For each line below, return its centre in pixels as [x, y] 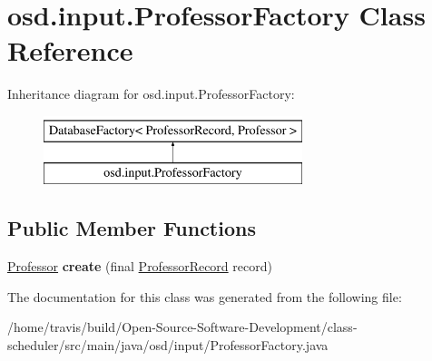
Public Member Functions [132, 228]
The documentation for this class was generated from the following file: [205, 296]
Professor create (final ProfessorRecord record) [140, 266]
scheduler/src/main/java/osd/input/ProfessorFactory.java [168, 345]
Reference [70, 50]
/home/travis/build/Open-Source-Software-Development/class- [182, 327]
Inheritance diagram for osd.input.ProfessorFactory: [151, 94]
